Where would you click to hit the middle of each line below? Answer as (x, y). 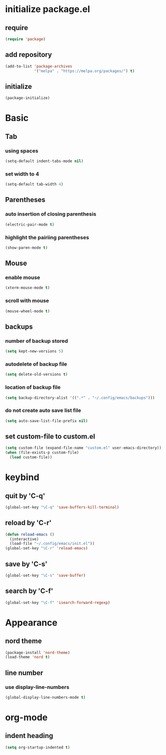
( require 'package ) (25, 39)
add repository (29, 55)
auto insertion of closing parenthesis (51, 214)
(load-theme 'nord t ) (28, 657)
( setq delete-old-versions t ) (37, 374)
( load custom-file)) (31, 457)
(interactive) (24, 539)
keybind (22, 478)
